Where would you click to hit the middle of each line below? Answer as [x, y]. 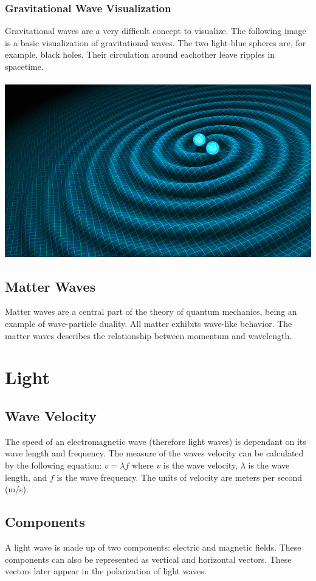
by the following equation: [53, 465]
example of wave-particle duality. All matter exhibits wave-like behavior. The [149, 324]
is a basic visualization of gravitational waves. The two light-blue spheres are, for [156, 42]
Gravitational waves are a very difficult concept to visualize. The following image [156, 31]
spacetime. [24, 66]
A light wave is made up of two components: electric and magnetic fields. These [153, 547]
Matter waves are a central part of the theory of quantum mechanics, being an [151, 311]
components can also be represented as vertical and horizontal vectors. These [148, 559]
